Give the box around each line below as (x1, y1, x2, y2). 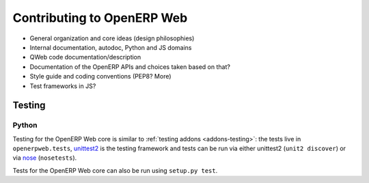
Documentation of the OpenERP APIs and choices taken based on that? (29, 62, 230, 71)
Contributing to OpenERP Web (12, 10, 188, 25)
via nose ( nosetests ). (12, 154, 77, 162)
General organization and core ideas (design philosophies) (29, 34, 195, 42)
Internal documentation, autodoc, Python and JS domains (29, 43, 192, 51)
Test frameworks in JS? (29, 82, 96, 90)
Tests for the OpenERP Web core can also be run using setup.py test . (12, 166, 218, 174)
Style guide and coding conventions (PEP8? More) (29, 72, 172, 81)
